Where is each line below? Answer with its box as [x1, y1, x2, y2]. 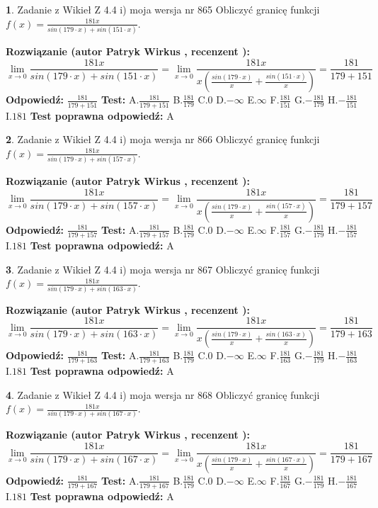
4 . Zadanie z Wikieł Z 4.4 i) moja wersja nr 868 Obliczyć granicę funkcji [6, 387, 320, 402]
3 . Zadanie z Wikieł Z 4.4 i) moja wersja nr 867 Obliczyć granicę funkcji [6, 261, 320, 276]
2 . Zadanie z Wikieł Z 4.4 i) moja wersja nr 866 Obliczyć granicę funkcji [6, 132, 320, 147]
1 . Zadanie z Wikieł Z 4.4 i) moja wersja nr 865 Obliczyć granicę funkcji [6, 2, 320, 16]
